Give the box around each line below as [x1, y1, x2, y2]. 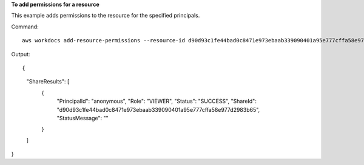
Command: [11, 23, 39, 30]
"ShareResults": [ [26, 78, 70, 85]
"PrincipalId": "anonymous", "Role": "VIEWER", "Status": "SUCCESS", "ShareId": [56, 97, 257, 105]
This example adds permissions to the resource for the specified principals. [11, 12, 200, 19]
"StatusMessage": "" [56, 114, 109, 121]
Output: [11, 50, 30, 57]
